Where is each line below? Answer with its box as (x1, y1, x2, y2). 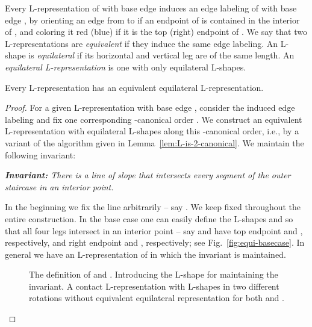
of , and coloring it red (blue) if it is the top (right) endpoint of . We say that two (5, 25, 307, 38)
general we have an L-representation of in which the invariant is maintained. (5, 248, 286, 260)
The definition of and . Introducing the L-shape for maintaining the (29, 268, 278, 281)
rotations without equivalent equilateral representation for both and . (29, 291, 284, 304)
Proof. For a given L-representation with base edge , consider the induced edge (5, 101, 295, 114)
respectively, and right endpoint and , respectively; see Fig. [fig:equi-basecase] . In (5, 236, 305, 249)
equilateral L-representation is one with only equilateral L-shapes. (5, 60, 246, 73)
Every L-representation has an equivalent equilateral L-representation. (5, 81, 264, 93)
